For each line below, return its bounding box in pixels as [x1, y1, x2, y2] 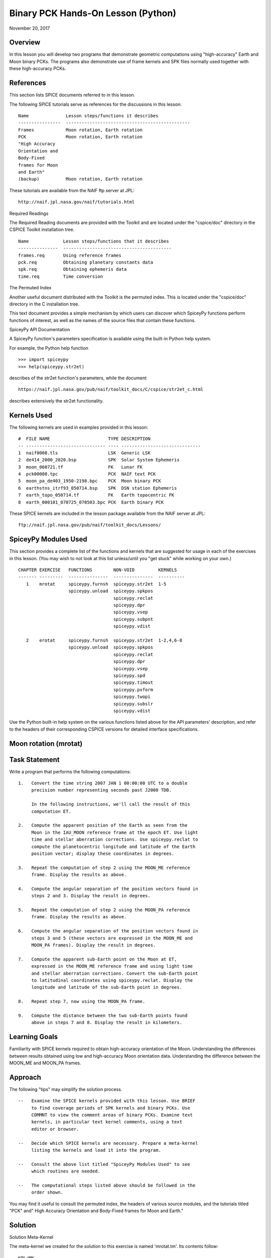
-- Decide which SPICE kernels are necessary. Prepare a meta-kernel [18, 1140, 198, 1146]
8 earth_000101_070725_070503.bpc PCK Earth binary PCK [18, 499, 164, 505]
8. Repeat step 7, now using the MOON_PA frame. [18, 999, 146, 1004]
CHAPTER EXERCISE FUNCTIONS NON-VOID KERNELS [18, 567, 177, 573]
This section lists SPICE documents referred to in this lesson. [9, 92, 135, 98]
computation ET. [31, 808, 71, 814]
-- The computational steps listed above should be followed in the [18, 1183, 196, 1188]
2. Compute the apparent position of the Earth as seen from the [18, 823, 188, 828]
